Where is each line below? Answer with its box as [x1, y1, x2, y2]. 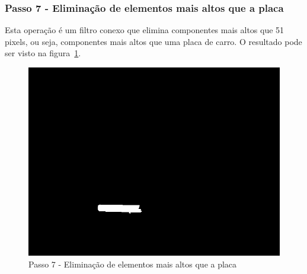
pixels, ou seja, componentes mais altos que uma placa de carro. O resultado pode [5, 35, 302, 47]
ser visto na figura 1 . [5, 47, 81, 59]
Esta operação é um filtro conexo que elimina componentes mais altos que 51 [5, 24, 284, 36]
